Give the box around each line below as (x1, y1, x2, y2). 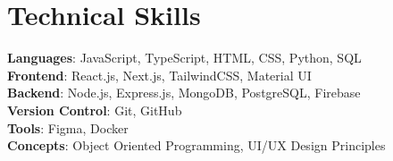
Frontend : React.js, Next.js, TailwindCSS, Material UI (7, 65, 312, 84)
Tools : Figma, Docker (7, 118, 129, 137)
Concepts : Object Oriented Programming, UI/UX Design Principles (7, 136, 386, 155)
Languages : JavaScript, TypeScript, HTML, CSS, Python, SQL (7, 48, 362, 67)
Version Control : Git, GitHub (7, 100, 182, 119)
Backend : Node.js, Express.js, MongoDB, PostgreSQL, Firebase (7, 83, 361, 102)
